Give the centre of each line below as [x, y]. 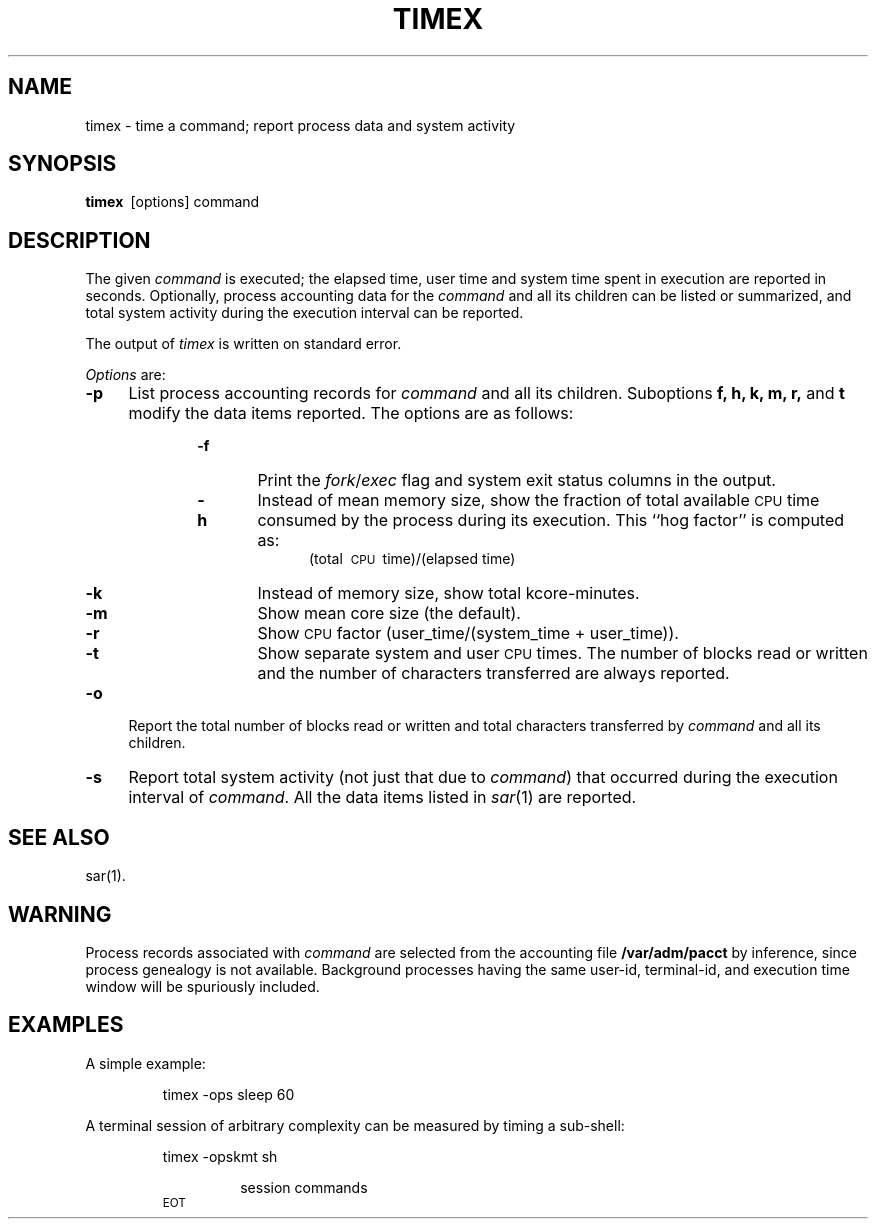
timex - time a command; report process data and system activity [300, 125]
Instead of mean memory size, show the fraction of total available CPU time [538, 500]
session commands [304, 1187]
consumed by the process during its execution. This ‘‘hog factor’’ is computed [551, 520]
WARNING [60, 914]
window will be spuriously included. [202, 986]
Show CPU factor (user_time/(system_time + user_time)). [468, 633]
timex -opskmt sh [220, 1156]
